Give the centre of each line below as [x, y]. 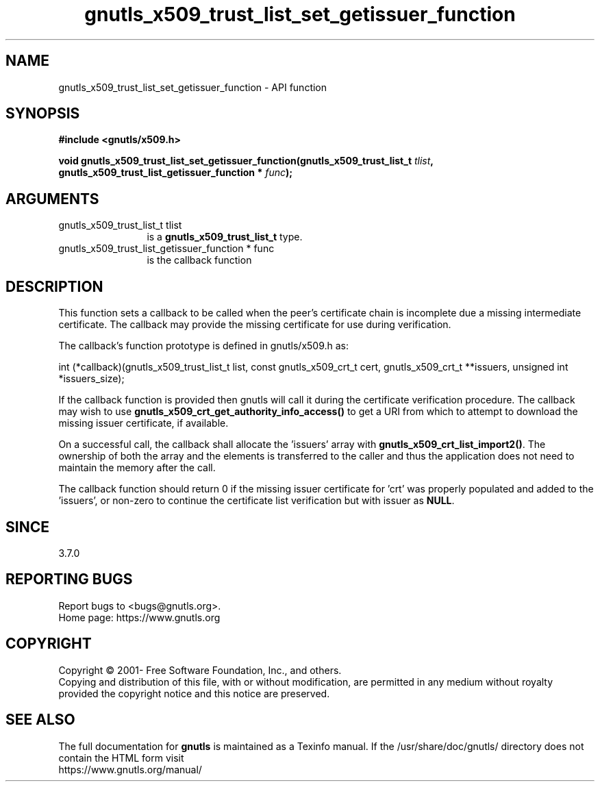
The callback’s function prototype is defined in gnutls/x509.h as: [204, 346]
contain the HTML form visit [121, 758]
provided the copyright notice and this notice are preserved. [194, 693]
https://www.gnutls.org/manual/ [130, 769]
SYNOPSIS [43, 114]
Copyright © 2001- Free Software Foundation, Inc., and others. [200, 670]
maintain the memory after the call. [137, 468]
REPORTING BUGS [69, 579]
